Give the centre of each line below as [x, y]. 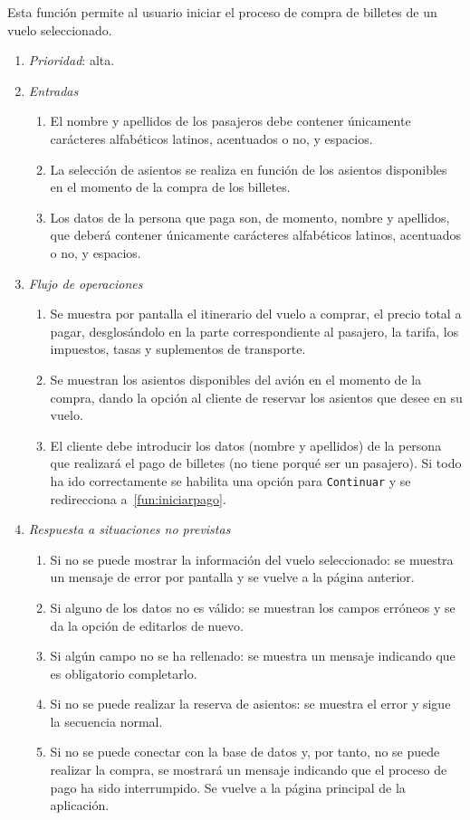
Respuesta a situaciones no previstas [129, 529]
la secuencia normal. [106, 721]
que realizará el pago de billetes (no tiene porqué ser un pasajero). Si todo [256, 463]
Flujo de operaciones [86, 283]
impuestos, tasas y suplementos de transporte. [178, 349]
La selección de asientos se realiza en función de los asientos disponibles [249, 169]
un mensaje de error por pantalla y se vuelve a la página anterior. [232, 577]
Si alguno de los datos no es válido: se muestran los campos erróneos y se [253, 607]
